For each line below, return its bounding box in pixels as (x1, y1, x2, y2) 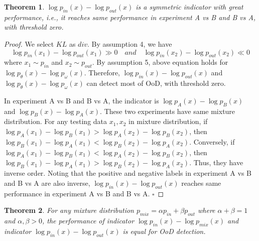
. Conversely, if (189, 136, 235, 147)
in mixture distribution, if (128, 116, 208, 127)
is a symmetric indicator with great (136, 2, 243, 12)
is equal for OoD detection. (122, 225, 206, 236)
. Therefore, (84, 67, 120, 78)
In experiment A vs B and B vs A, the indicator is (4, 95, 159, 105)
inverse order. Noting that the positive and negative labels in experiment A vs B (4, 168, 251, 178)
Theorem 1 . (4, 2, 45, 12)
